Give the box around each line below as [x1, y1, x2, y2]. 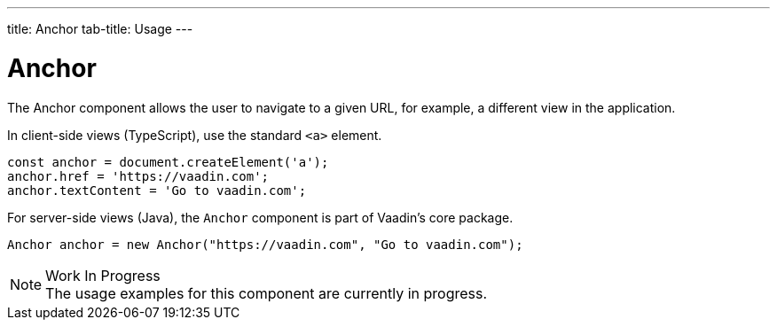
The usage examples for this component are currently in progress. [45, 284, 488, 302]
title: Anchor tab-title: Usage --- [7, 21, 193, 36]
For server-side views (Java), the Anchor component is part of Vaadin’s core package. [7, 209, 514, 225]
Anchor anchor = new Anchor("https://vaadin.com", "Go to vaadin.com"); [7, 237, 523, 252]
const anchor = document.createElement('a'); [7, 154, 329, 169]
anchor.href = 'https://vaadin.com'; [7, 168, 270, 183]
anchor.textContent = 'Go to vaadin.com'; [7, 183, 307, 198]
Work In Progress [45, 266, 161, 284]
